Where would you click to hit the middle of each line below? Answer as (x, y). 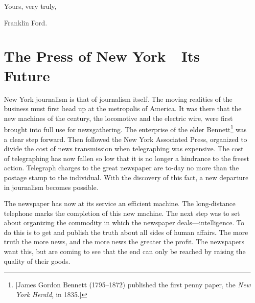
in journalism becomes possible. (51, 187)
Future (27, 75)
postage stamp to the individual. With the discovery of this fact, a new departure (126, 177)
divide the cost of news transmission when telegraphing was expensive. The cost (124, 149)
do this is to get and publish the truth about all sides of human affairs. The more (126, 232)
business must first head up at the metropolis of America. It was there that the (123, 108)
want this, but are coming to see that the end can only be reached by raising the (125, 251)
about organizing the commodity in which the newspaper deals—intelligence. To (124, 222)
